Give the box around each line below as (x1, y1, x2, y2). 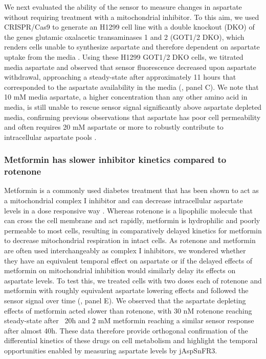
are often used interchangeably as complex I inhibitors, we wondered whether (4, 245, 246, 256)
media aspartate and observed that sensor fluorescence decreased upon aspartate (4, 61, 256, 72)
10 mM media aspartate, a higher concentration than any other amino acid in (4, 91, 248, 102)
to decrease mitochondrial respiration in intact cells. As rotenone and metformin (4, 235, 256, 246)
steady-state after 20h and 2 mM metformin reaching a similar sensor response (4, 315, 254, 326)
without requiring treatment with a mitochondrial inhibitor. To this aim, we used (4, 11, 259, 22)
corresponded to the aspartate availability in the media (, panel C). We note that (4, 81, 259, 92)
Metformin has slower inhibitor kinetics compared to (4, 153, 227, 166)
